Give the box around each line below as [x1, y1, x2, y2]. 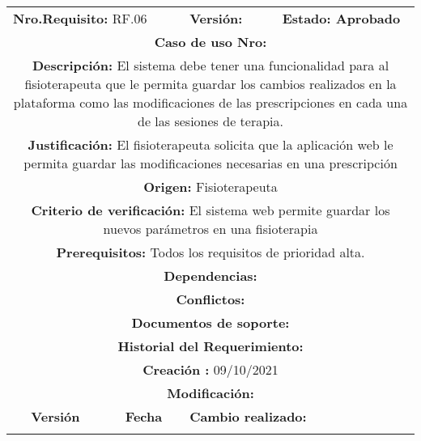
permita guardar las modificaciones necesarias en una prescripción [23, 154, 398, 172]
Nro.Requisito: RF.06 [13, 9, 147, 28]
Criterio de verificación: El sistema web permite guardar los [31, 201, 390, 219]
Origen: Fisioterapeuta [143, 177, 278, 196]
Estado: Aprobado [282, 9, 401, 28]
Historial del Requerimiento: [117, 337, 304, 355]
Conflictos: [176, 290, 245, 308]
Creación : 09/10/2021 [142, 360, 279, 379]
